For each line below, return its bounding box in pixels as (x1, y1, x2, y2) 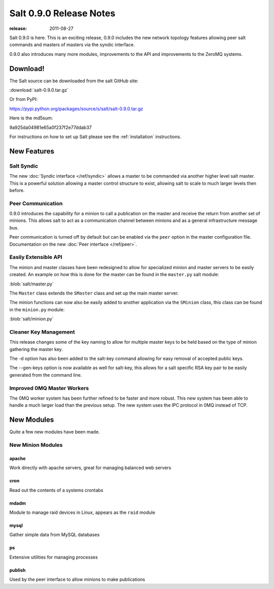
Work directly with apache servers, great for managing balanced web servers (9, 465, 172, 471)
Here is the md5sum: (9, 115, 53, 121)
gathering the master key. (9, 346, 63, 352)
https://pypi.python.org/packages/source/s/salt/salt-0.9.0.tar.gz (9, 106, 143, 112)
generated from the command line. (9, 372, 82, 378)
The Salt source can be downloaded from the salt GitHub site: (9, 78, 139, 84)
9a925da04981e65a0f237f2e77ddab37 (9, 124, 92, 130)
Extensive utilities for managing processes (9, 554, 98, 560)
